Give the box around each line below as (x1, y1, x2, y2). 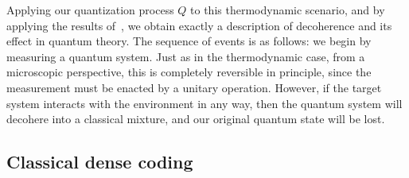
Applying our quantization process (6, 2, 174, 17)
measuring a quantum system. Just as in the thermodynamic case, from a (6, 48, 365, 64)
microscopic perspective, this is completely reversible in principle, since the (6, 64, 372, 80)
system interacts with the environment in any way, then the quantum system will (6, 95, 403, 111)
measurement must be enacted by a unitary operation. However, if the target (6, 79, 382, 95)
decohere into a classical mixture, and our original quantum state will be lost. (6, 110, 385, 127)
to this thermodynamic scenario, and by (190, 2, 385, 17)
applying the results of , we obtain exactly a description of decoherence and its (6, 17, 392, 33)
